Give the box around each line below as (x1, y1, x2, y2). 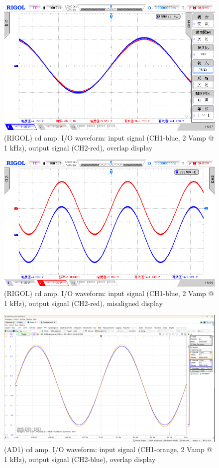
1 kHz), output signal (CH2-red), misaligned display (4, 298, 163, 308)
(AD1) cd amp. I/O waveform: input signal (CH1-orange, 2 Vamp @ (4, 444, 213, 454)
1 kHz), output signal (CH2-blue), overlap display (4, 454, 156, 464)
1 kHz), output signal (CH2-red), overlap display (4, 142, 153, 153)
